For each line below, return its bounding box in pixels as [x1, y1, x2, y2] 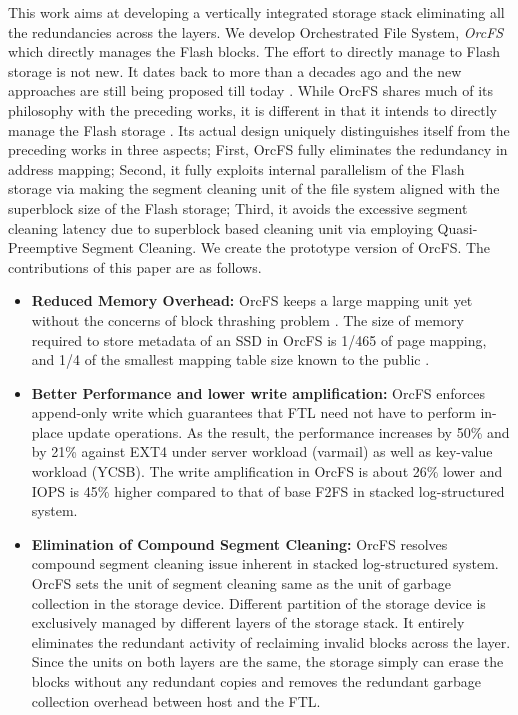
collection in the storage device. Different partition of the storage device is [31, 592, 486, 613]
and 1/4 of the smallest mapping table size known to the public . [31, 349, 430, 370]
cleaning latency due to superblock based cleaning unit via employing [8, 217, 433, 238]
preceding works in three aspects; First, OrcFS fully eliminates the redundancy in [8, 139, 508, 160]
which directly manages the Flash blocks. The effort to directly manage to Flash [8, 41, 500, 62]
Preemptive [8, 237, 78, 258]
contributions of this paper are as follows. [8, 256, 262, 277]
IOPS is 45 [31, 480, 98, 501]
